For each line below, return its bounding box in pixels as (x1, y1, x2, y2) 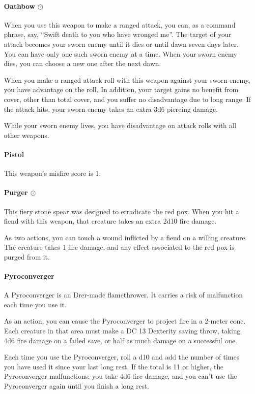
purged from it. (4, 251, 50, 262)
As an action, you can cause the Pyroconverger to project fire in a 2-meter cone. (4, 316, 246, 326)
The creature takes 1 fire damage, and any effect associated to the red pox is (4, 242, 234, 252)
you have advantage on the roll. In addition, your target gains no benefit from (4, 84, 239, 95)
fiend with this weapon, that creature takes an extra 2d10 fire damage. (4, 216, 217, 226)
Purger (4, 187, 28, 197)
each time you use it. (4, 299, 67, 309)
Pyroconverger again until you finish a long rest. (4, 381, 149, 391)
